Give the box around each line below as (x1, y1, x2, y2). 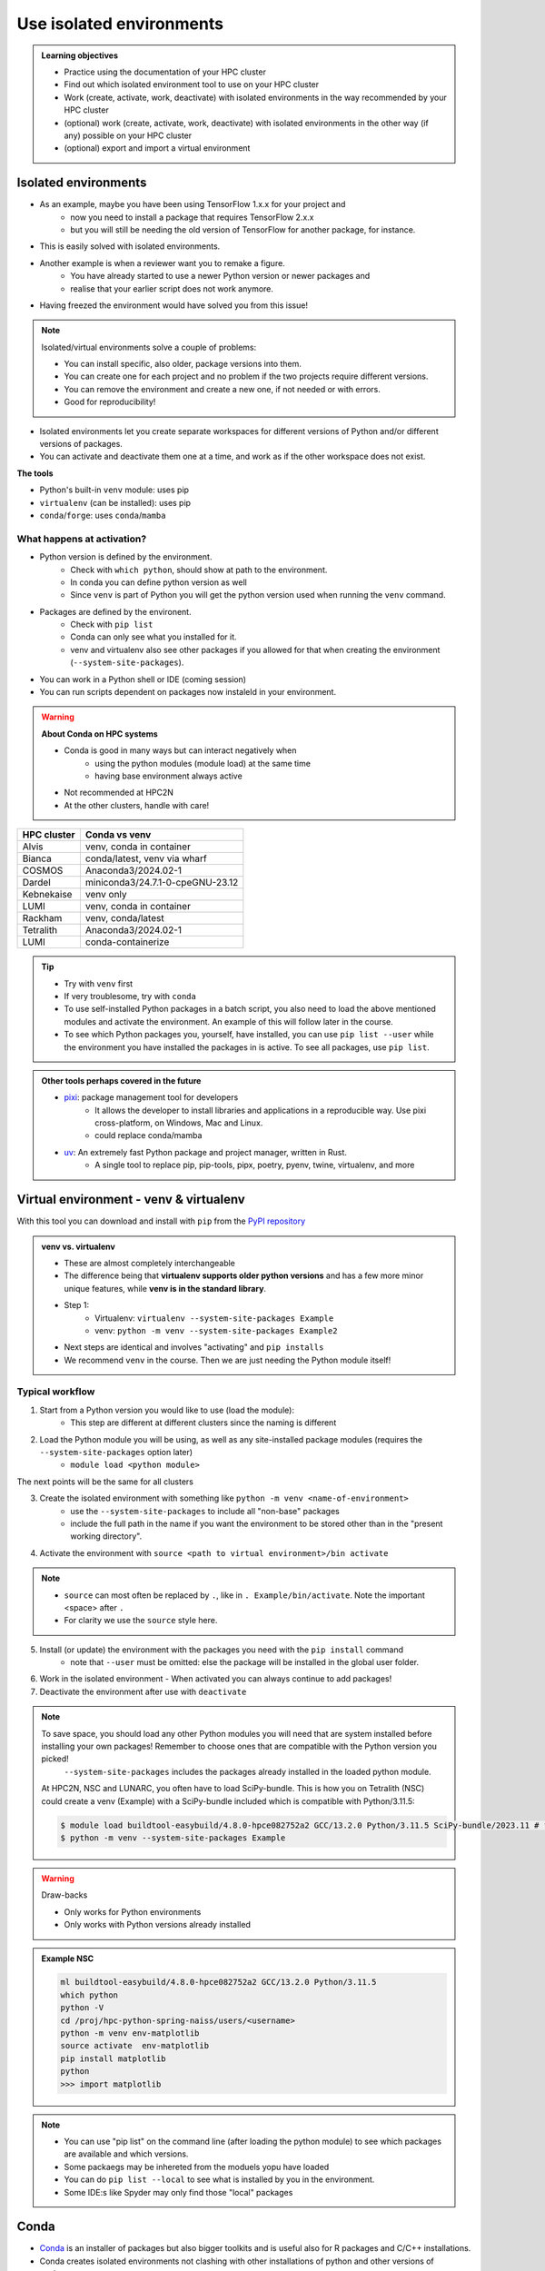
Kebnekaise (22, 888, 73, 901)
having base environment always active (94, 770, 243, 781)
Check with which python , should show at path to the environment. (70, 564, 328, 575)
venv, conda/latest (84, 912, 164, 925)
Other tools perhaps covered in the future (41, 1075, 202, 1086)
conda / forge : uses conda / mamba (39, 510, 166, 521)
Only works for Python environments (64, 1906, 202, 1917)
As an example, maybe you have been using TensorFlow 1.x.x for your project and (39, 199, 346, 210)
